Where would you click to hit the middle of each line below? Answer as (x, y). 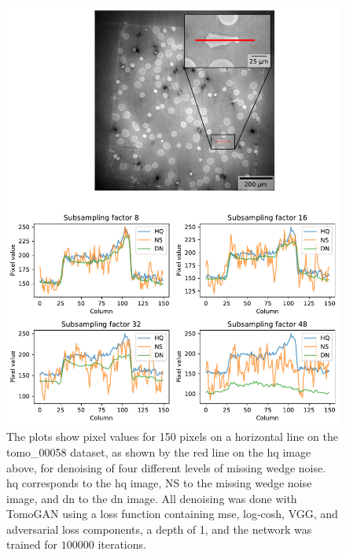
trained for (32, 544)
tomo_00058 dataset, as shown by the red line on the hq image (159, 451)
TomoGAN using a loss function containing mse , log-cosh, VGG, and (172, 514)
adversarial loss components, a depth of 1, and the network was (159, 529)
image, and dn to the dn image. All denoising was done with (152, 498)
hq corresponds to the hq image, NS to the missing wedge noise (159, 483)
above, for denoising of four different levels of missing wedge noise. (166, 467)
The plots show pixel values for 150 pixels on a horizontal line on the (172, 437)
